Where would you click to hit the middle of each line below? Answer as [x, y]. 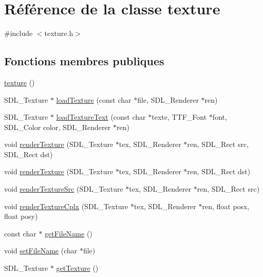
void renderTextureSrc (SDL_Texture [64, 189]
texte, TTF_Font [179, 117]
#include [18, 33]
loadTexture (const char [94, 99]
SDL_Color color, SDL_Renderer [58, 127]
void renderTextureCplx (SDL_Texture [66, 206]
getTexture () [77, 268]
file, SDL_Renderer [168, 99]
